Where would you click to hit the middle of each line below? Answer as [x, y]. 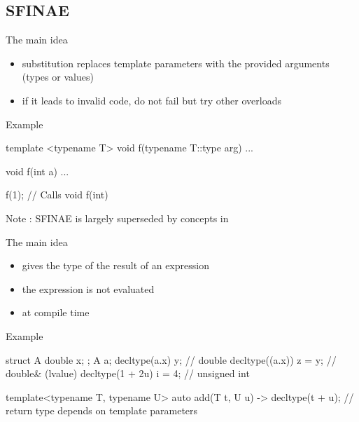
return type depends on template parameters [102, 410]
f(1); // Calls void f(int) [57, 195]
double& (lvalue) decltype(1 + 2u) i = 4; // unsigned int [128, 373]
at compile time [56, 312]
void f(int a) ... [37, 171]
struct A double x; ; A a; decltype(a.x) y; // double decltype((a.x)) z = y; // [171, 359]
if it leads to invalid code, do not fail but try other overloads [152, 100]
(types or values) [58, 77]
